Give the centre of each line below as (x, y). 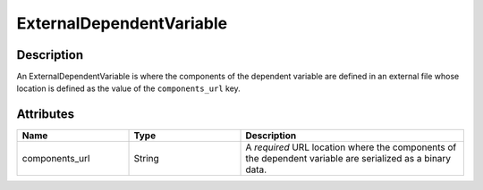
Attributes (46, 115)
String (147, 159)
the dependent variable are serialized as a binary (348, 159)
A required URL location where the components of (351, 147)
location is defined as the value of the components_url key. (128, 88)
